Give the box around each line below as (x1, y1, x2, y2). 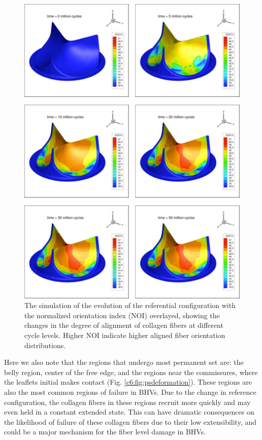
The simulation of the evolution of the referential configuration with (24, 300, 236, 311)
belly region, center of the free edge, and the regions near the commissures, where (4, 366, 258, 377)
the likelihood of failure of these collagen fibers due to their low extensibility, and (4, 416, 256, 427)
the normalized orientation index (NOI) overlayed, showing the (24, 310, 220, 320)
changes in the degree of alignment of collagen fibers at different (24, 320, 223, 330)
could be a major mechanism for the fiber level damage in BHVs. (4, 426, 206, 437)
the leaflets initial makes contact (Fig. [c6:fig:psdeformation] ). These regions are (4, 377, 252, 387)
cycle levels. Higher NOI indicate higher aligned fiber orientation (24, 330, 225, 341)
